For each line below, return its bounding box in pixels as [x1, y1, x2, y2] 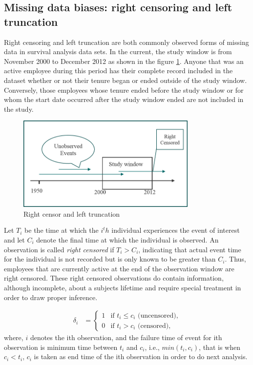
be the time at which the [24, 225, 99, 235]
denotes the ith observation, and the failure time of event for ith [30, 332, 222, 343]
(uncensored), [138, 312, 178, 319]
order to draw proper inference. [4, 292, 98, 302]
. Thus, [225, 254, 246, 264]
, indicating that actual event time [138, 244, 241, 254]
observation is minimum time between [4, 342, 118, 352]
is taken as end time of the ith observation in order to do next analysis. [34, 351, 248, 362]
